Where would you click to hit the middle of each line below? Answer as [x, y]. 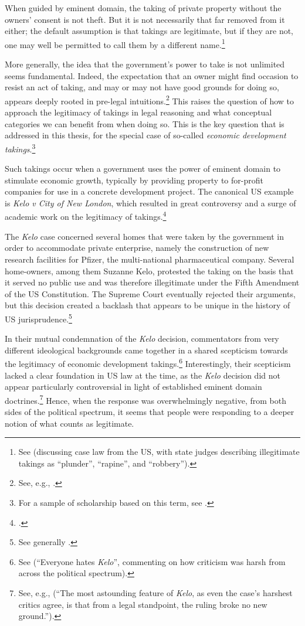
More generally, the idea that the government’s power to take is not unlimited [145, 64]
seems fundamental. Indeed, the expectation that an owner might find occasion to [152, 75]
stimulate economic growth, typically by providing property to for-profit [134, 180]
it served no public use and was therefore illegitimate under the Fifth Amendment [152, 282]
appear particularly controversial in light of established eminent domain [133, 387]
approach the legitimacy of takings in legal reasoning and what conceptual [138, 112]
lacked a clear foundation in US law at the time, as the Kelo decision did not [143, 375]
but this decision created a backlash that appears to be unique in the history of [148, 305]
